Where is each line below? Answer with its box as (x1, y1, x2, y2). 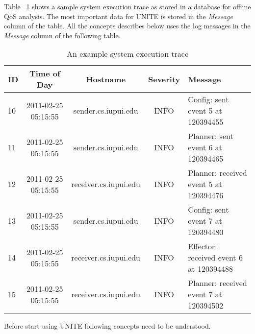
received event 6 (188, 252, 243, 263)
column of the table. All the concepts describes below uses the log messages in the (4, 21, 251, 31)
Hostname (86, 73, 126, 85)
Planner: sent (188, 130, 233, 142)
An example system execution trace (66, 48, 189, 60)
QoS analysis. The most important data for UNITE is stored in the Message (4, 11, 233, 21)
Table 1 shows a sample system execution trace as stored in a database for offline (4, 1, 251, 11)
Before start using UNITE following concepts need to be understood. (4, 321, 211, 331)
